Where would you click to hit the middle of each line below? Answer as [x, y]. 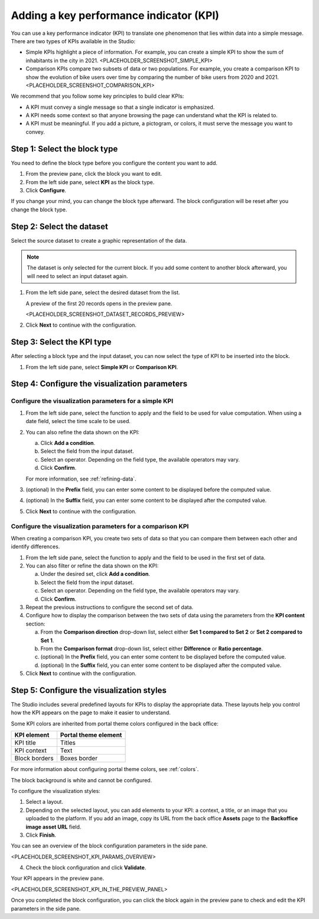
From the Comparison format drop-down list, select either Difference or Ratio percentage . [152, 649]
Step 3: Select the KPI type [61, 342]
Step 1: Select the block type [64, 149]
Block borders [34, 759]
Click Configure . [46, 190]
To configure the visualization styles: [56, 791]
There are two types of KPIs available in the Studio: [73, 41]
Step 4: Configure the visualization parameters [99, 384]
